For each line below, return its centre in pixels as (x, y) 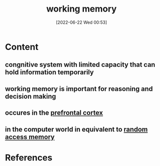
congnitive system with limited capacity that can (80, 65)
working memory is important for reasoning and (79, 89)
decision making (31, 96)
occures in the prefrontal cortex (54, 113)
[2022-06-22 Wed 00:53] (81, 22)
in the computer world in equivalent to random (76, 129)
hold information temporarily (49, 72)
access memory (30, 137)
